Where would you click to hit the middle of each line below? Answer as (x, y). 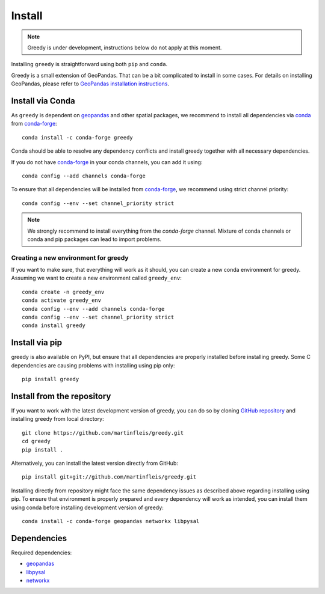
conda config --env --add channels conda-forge (93, 309)
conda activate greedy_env (62, 300)
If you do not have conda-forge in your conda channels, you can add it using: (107, 162)
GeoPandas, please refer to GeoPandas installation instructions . (90, 84)
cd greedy (36, 441)
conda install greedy (54, 326)
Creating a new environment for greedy (70, 257)
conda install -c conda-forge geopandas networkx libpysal (111, 521)
